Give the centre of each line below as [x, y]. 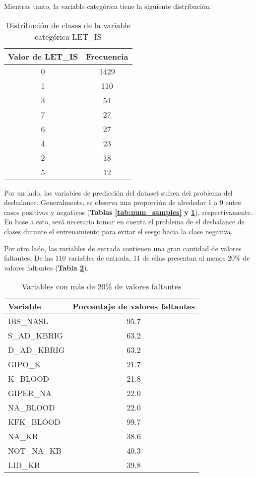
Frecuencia [107, 56]
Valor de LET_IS [43, 56]
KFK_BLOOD [34, 422]
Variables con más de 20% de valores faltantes [101, 286]
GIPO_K [25, 364]
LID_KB [24, 465]
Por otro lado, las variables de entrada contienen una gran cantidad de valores [123, 248]
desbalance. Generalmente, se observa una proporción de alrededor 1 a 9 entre [123, 202]
